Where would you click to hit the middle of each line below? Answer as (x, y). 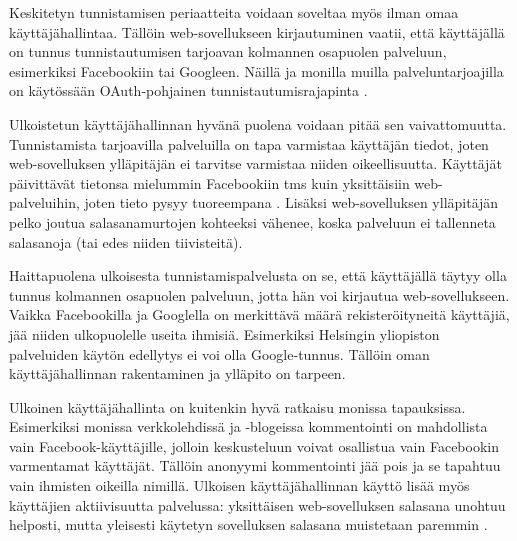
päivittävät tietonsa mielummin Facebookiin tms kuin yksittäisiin (209, 182)
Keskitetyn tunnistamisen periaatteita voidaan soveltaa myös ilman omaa (234, 12)
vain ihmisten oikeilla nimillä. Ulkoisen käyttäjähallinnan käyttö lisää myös (239, 485)
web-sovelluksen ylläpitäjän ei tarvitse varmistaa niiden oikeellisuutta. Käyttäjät (255, 163)
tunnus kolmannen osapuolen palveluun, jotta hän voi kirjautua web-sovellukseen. (259, 294)
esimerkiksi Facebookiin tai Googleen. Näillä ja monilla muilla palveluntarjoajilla (256, 70)
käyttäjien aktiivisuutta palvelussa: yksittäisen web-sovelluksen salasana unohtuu (257, 504)
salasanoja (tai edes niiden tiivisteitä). (126, 241)
